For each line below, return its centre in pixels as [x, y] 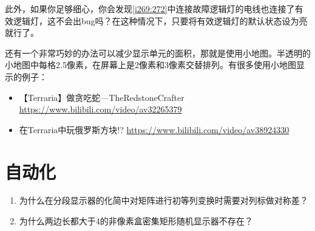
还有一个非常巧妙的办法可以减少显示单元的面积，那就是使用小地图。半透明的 [158, 53]
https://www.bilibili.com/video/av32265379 [100, 109]
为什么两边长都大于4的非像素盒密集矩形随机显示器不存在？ [136, 221]
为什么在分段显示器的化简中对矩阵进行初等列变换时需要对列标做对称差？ [164, 200]
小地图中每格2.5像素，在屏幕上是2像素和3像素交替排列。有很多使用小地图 [151, 65]
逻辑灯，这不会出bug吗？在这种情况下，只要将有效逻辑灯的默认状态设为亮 [160, 20]
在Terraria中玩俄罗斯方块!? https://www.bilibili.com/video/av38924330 [154, 129]
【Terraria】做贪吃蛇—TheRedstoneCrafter [102, 97]
